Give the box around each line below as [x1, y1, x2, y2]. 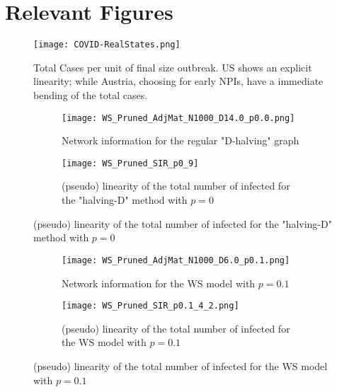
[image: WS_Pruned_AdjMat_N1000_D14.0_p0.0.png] [62, 113, 295, 123]
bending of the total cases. [33, 87, 148, 102]
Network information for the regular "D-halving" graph [62, 133, 299, 148]
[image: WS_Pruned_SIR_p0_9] [62, 158, 199, 168]
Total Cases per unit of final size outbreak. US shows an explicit [33, 59, 312, 74]
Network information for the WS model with [62, 275, 256, 290]
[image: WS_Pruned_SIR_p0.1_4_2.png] [62, 301, 239, 311]
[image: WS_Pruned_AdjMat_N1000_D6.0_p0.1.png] [62, 255, 290, 265]
